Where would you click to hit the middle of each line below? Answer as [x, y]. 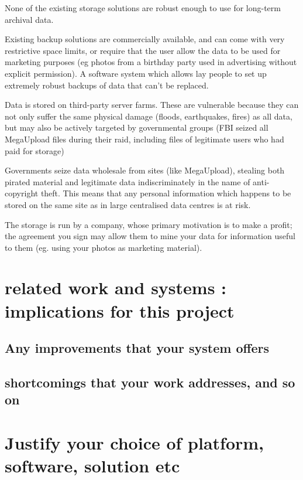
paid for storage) [35, 150]
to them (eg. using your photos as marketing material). [104, 247]
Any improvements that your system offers [137, 348]
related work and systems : [116, 287]
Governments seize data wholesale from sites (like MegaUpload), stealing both [145, 170]
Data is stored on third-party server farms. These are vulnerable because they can [152, 105]
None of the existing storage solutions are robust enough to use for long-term [143, 8]
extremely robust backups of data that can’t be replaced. [107, 85]
